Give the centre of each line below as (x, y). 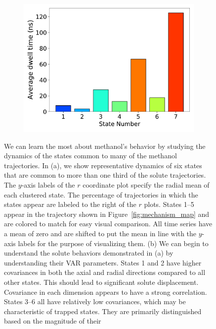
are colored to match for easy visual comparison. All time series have (108, 224)
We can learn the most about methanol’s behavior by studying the (105, 146)
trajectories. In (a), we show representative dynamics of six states (103, 165)
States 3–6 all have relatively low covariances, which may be (95, 301)
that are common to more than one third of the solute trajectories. (105, 175)
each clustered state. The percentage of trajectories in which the (101, 194)
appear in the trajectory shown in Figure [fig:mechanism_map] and (107, 214)
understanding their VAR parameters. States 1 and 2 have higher (103, 262)
